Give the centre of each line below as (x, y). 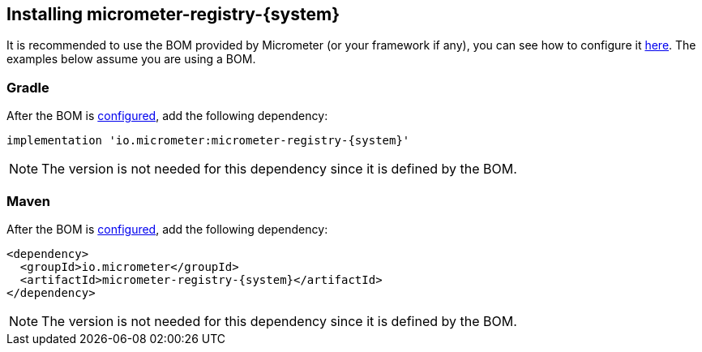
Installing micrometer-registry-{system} (173, 14)
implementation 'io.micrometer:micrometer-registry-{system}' (208, 141)
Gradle (28, 87)
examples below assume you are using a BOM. (131, 59)
